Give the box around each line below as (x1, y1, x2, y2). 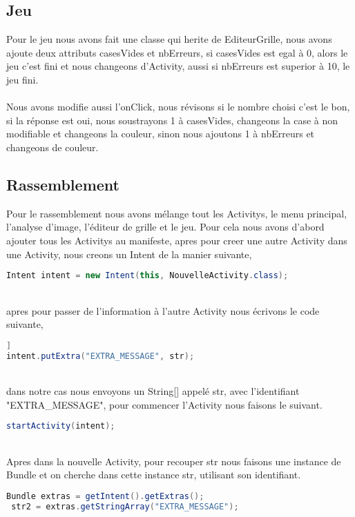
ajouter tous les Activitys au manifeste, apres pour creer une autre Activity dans (6, 233, 347, 247)
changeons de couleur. (6, 139, 99, 154)
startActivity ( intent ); (6, 421, 115, 431)
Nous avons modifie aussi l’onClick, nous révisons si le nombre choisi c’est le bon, (6, 99, 350, 114)
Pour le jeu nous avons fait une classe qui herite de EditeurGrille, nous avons (6, 32, 332, 46)
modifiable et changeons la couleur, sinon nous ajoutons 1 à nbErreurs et (6, 126, 315, 141)
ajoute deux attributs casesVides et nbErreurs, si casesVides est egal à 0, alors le (6, 45, 348, 59)
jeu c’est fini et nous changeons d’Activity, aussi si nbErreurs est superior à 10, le (6, 59, 350, 73)
